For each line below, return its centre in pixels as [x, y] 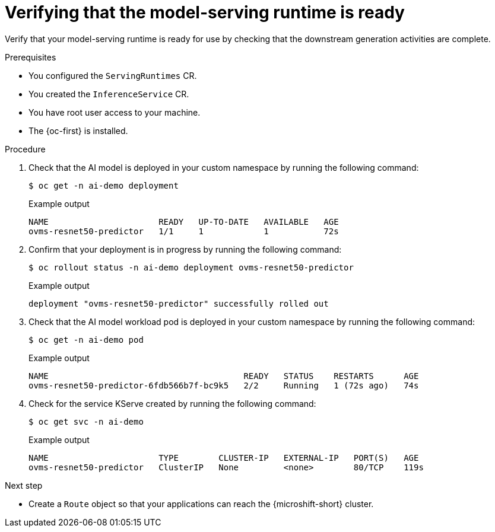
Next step [24, 485]
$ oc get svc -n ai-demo [86, 421]
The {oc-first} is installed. [78, 130]
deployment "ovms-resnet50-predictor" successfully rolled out [179, 303]
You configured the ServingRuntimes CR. [113, 75]
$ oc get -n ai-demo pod [86, 340]
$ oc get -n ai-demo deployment [104, 185]
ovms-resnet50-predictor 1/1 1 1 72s [184, 231]
